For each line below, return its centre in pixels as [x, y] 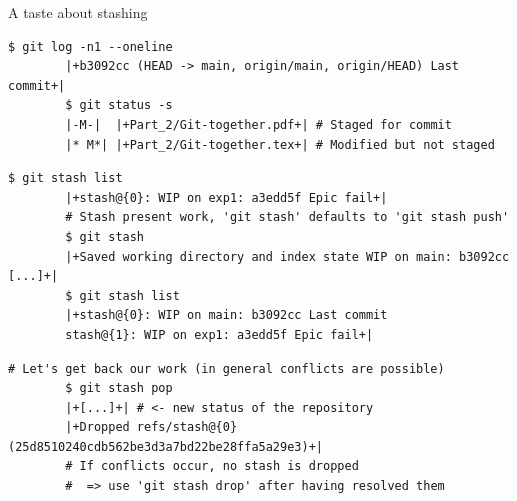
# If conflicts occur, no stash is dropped [212, 466]
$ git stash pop [119, 388]
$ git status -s [119, 105]
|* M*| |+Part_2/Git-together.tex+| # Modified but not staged [280, 144]
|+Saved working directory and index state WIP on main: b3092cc [287, 256]
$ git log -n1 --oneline [90, 46]
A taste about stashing [78, 12]
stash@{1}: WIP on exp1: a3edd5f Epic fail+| [219, 334]
